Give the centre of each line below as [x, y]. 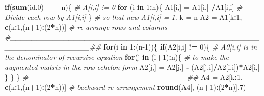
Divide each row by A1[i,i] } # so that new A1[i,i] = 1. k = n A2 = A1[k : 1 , [123, 17]
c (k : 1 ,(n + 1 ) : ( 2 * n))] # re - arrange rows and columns [86, 27]
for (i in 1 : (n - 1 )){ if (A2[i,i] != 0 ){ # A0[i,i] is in [180, 47]
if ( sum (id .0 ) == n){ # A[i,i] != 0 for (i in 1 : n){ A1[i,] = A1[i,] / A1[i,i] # [124, 7]
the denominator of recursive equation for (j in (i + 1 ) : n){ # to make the [117, 56]
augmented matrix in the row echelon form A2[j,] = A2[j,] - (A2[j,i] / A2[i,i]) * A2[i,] [132, 67]
